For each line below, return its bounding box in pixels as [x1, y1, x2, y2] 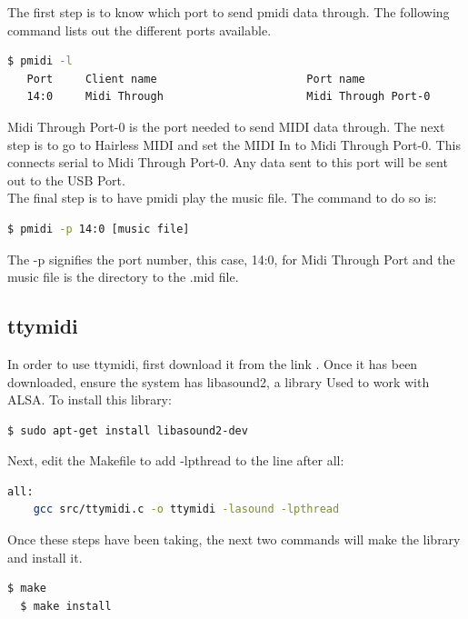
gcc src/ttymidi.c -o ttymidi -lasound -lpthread [33, 503, 340, 516]
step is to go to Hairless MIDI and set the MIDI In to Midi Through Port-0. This [7, 135, 461, 154]
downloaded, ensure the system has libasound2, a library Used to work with [7, 372, 430, 391]
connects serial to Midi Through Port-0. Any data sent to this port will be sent [7, 153, 448, 172]
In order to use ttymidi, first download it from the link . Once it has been [7, 354, 418, 373]
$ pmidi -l [7, 55, 73, 68]
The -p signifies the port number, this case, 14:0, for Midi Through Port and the [7, 249, 455, 268]
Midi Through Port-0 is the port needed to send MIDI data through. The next [7, 116, 445, 135]
